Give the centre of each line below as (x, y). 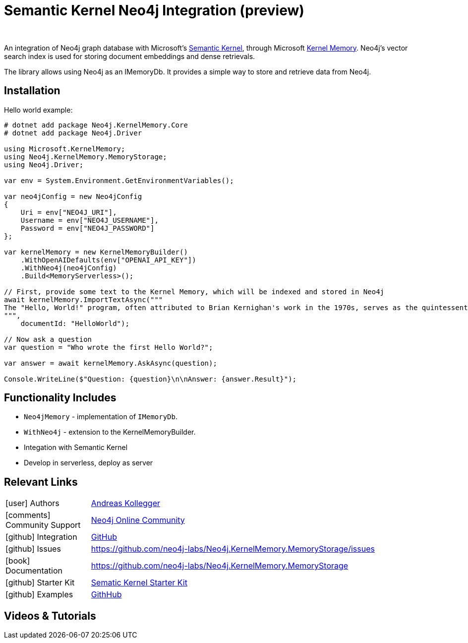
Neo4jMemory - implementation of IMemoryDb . (101, 417)
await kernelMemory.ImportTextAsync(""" (84, 299)
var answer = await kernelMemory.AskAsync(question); (111, 363)
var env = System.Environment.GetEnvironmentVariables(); (119, 180)
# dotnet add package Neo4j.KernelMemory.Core (96, 125)
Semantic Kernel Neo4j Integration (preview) (154, 10)
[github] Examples (39, 595)
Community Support (43, 525)
